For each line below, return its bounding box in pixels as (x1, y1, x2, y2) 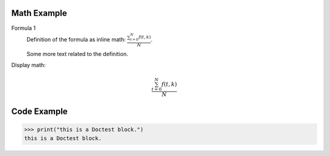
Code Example (11, 107, 68, 117)
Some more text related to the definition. (26, 50, 128, 57)
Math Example (11, 8, 67, 18)
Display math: (11, 62, 46, 69)
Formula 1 (11, 24, 36, 32)
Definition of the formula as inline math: (26, 35, 126, 43)
